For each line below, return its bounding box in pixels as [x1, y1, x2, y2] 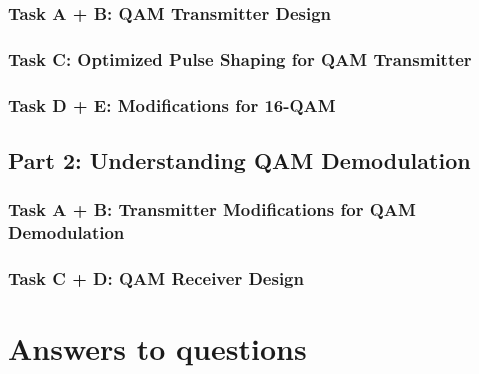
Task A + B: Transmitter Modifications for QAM [8, 197, 416, 222]
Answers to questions [8, 328, 307, 369]
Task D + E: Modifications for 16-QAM [8, 92, 336, 117]
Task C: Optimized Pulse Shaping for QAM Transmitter [8, 46, 472, 71]
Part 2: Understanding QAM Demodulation [8, 144, 471, 175]
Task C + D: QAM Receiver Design [8, 266, 304, 290]
